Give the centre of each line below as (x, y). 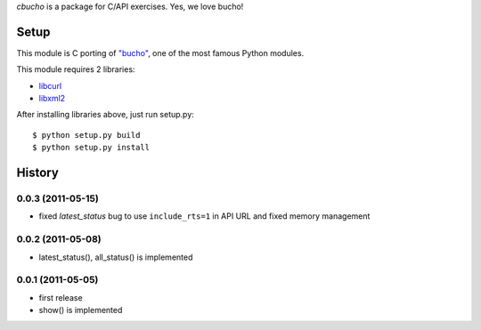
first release (61, 297)
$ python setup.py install (91, 148)
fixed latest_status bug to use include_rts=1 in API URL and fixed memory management (204, 216)
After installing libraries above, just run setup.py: (106, 115)
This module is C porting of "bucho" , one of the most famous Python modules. (160, 52)
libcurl (50, 85)
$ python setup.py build (86, 135)
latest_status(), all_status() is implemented (116, 257)
